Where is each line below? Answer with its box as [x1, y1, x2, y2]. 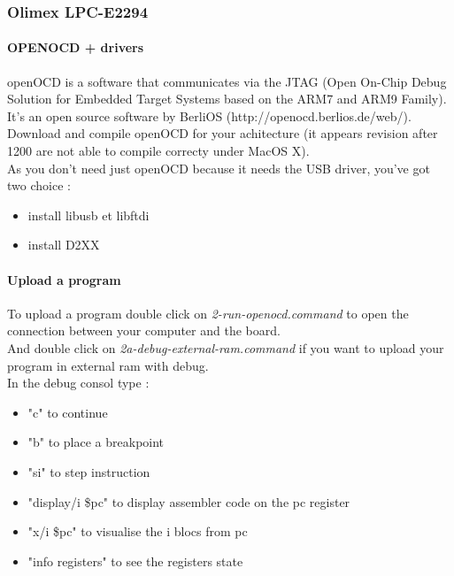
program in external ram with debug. [7, 356, 209, 374]
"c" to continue [27, 403, 108, 421]
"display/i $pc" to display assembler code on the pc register [27, 492, 350, 511]
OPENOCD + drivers [7, 38, 144, 57]
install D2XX [27, 235, 100, 254]
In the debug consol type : [7, 373, 150, 392]
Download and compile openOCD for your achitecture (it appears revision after [7, 124, 438, 142]
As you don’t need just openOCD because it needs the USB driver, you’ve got [7, 158, 430, 177]
